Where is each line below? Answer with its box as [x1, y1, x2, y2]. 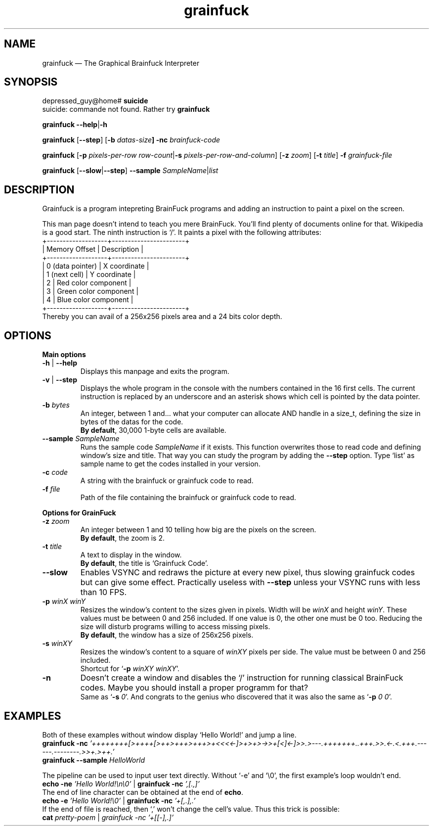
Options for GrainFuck [42, 508, 116, 517]
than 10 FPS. [80, 587, 127, 598]
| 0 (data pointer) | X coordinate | [42, 262, 149, 271]
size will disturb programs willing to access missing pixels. [80, 622, 270, 631]
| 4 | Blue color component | [42, 295, 133, 304]
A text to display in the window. [80, 551, 182, 559]
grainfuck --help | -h [42, 120, 108, 129]
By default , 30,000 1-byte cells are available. [80, 426, 226, 435]
